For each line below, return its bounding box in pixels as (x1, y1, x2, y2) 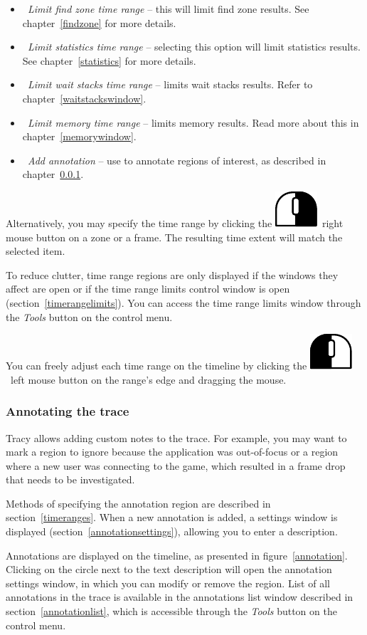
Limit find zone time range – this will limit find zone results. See (27, 1, 309, 16)
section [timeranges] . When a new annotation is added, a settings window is (6, 510, 338, 525)
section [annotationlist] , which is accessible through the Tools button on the (6, 604, 337, 619)
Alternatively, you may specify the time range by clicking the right (6, 215, 344, 230)
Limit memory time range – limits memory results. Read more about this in (27, 115, 359, 130)
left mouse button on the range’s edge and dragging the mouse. (10, 372, 287, 387)
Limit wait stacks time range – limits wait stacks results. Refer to (27, 77, 313, 92)
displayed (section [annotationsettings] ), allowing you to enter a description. (6, 524, 338, 539)
